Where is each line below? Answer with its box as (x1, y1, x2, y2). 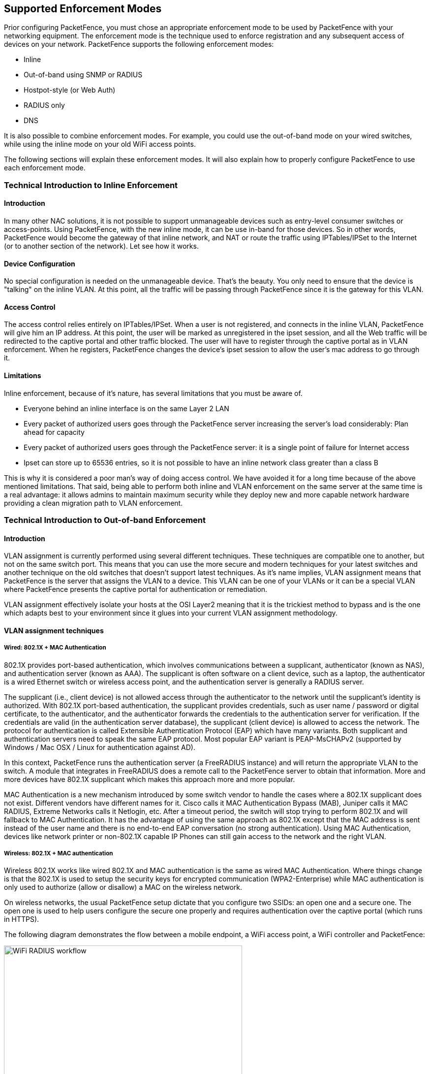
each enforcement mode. (4, 163, 86, 172)
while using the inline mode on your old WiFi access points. (4, 140, 196, 149)
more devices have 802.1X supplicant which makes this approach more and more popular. (4, 775, 295, 783)
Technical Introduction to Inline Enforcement (4, 180, 178, 190)
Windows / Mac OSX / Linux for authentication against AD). (4, 743, 195, 751)
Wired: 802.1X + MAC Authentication (4, 644, 106, 651)
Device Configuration (4, 259, 75, 268)
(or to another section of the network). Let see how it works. (4, 242, 199, 251)
